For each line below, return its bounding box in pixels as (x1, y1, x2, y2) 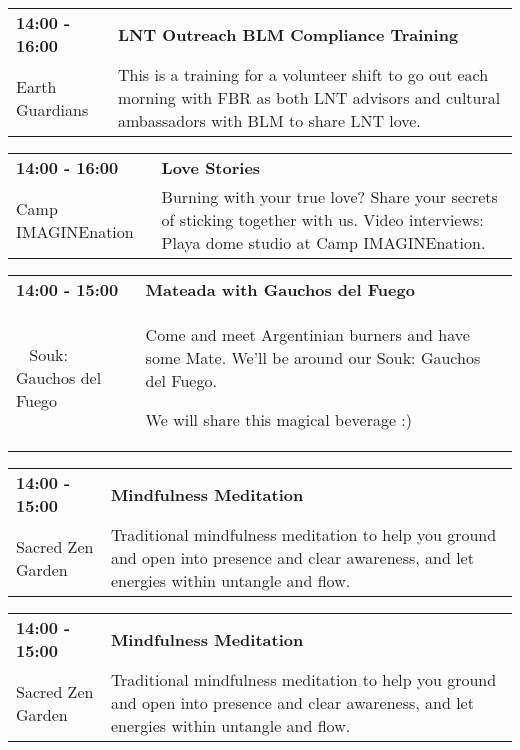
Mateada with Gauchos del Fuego (145, 278, 415, 301)
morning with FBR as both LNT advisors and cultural (117, 86, 501, 109)
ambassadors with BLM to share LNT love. (117, 109, 421, 132)
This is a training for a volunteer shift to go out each (117, 63, 489, 86)
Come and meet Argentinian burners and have (145, 323, 470, 346)
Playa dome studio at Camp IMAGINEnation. (161, 231, 486, 254)
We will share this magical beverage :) (145, 408, 413, 431)
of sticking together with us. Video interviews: (161, 208, 484, 231)
